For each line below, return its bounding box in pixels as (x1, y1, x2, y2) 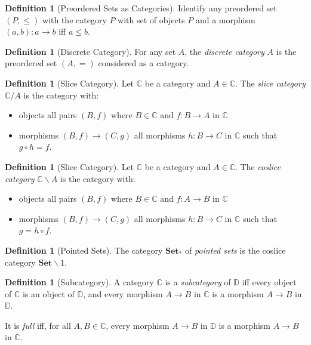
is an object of (22, 287, 75, 300)
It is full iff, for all (5, 319, 71, 331)
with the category (42, 13, 107, 26)
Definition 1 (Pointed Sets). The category (5, 244, 163, 256)
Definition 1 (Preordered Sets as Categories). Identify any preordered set (5, 2, 277, 14)
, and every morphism (83, 287, 163, 300)
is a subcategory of (165, 276, 231, 288)
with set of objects (118, 13, 185, 26)
